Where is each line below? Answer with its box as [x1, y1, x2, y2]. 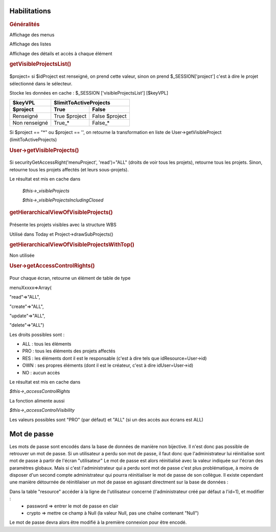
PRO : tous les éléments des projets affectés [22, 348, 116, 354]
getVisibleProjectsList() [9, 60, 72, 68]
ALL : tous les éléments [22, 341, 72, 347]
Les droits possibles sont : [9, 331, 65, 338]
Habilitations [9, 7, 51, 15]
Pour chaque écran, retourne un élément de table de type [9, 275, 131, 281]
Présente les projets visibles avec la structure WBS [9, 221, 117, 228]
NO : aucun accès [22, 369, 60, 375]
